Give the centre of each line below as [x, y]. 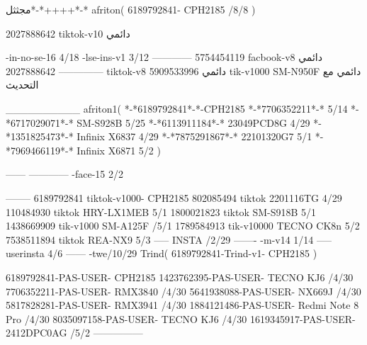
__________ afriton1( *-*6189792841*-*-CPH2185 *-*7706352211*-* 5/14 [177, 108]
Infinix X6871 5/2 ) [119, 150]
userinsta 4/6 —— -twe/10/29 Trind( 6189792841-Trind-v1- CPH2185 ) [162, 253]
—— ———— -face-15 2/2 [65, 174]
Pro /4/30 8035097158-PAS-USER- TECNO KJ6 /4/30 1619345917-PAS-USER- [181, 318]
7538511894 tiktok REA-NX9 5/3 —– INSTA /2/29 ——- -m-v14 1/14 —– [169, 239]
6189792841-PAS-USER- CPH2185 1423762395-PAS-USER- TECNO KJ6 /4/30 [180, 277]
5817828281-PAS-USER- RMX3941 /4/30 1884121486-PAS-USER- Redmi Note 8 [182, 305]
